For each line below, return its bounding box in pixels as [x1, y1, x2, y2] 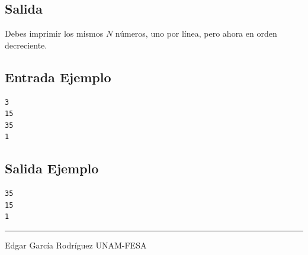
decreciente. [5, 38, 47, 51]
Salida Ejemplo [5, 159, 99, 177]
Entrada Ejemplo [5, 67, 111, 86]
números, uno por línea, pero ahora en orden [115, 27, 277, 40]
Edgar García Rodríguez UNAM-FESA [5, 238, 147, 251]
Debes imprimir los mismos [5, 27, 104, 40]
